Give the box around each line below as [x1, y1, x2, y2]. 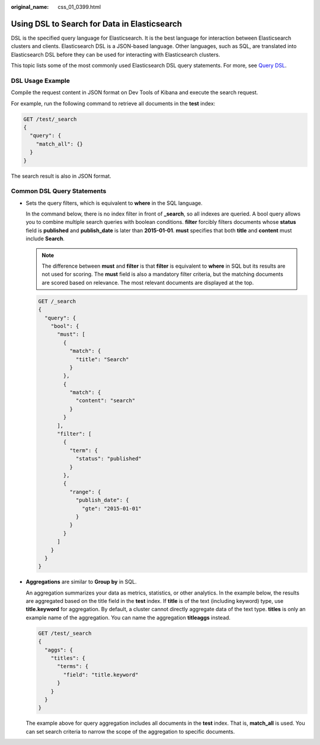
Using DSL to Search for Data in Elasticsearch [11, 18, 182, 29]
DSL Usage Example [11, 76, 71, 85]
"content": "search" [75, 397, 136, 404]
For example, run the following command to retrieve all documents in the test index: [11, 99, 216, 107]
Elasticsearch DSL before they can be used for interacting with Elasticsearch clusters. [11, 51, 220, 58]
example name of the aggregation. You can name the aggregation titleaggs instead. [25, 614, 231, 621]
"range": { [69, 489, 101, 495]
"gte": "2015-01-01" [82, 505, 142, 512]
